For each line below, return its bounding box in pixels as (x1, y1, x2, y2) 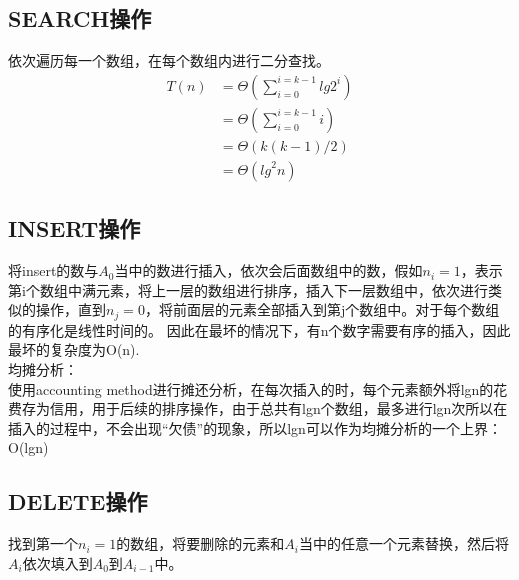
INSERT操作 (8, 213, 141, 244)
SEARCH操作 (8, 3, 152, 34)
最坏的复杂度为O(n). (8, 339, 140, 360)
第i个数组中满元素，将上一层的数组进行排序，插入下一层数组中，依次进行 (8, 279, 488, 300)
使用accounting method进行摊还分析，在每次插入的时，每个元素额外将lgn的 (8, 378, 494, 399)
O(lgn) (8, 437, 49, 458)
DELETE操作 (8, 486, 148, 517)
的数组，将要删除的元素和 (116, 533, 285, 554)
